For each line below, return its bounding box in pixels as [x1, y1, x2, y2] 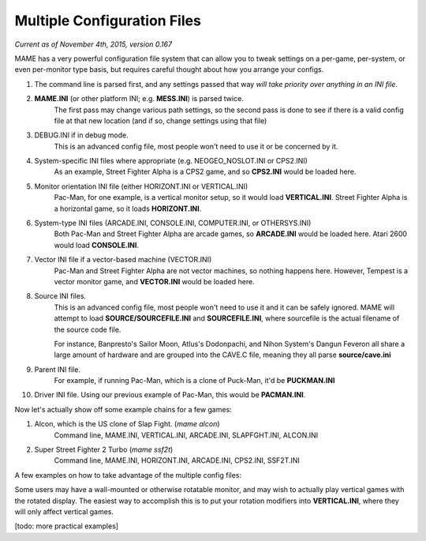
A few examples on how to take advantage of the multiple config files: [14, 470, 242, 479]
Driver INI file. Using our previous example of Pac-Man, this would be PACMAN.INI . [34, 390, 306, 400]
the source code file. [54, 325, 121, 334]
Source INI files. [34, 291, 87, 301]
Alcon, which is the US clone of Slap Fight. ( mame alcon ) [34, 419, 220, 429]
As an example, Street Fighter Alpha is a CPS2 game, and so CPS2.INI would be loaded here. [54, 167, 357, 177]
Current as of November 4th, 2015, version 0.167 [14, 39, 173, 49]
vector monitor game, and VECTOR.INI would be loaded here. [54, 276, 256, 286]
